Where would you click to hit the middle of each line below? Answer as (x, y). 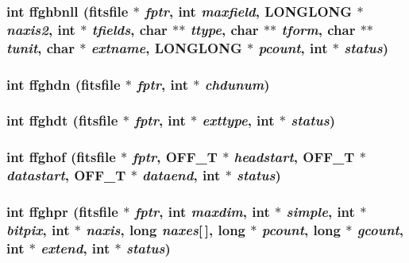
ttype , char (224, 29)
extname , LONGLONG (166, 47)
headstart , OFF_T (294, 157)
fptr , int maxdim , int (202, 212)
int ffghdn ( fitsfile (64, 84)
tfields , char (129, 29)
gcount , (380, 229)
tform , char (318, 29)
